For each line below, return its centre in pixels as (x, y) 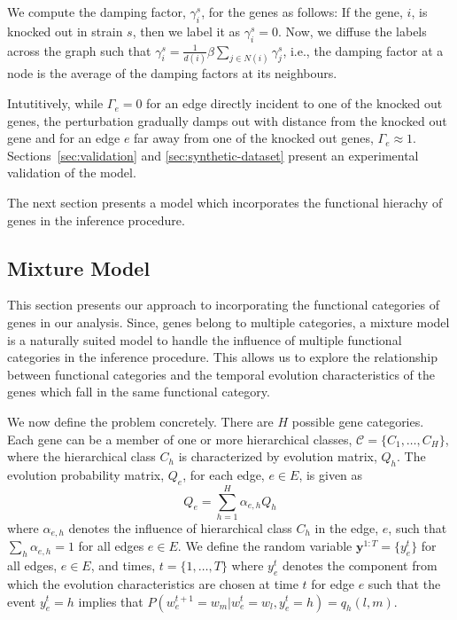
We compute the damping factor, (97, 12)
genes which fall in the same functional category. (139, 392)
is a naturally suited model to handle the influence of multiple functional (205, 339)
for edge (333, 583)
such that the (404, 583)
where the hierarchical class (81, 456)
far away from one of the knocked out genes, (254, 138)
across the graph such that (79, 50)
